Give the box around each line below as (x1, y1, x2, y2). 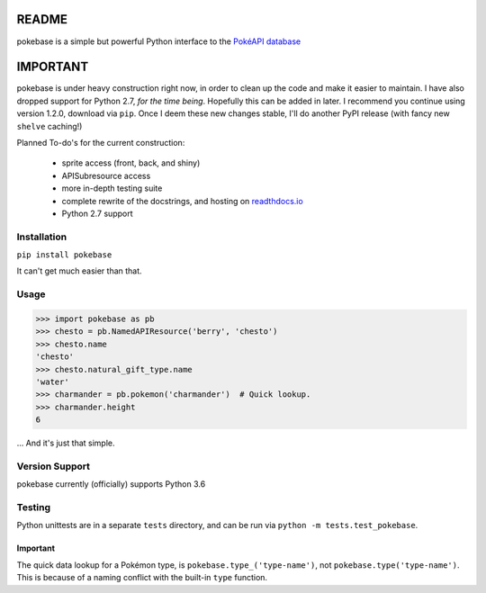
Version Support (16, 460, 90, 472)
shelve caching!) (16, 121, 83, 131)
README (16, 12, 67, 27)
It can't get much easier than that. (16, 265, 143, 276)
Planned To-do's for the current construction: (16, 137, 185, 148)
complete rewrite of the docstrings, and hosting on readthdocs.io (61, 195, 303, 206)
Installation (16, 230, 67, 243)
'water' (35, 376, 69, 387)
